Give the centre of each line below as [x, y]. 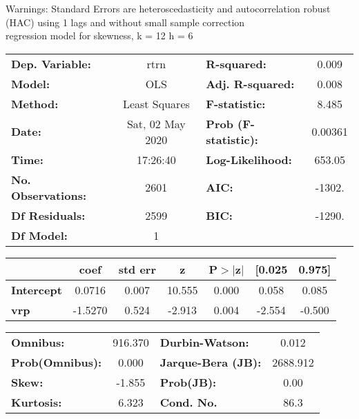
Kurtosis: [37, 402]
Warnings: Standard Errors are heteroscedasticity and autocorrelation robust [168, 8]
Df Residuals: [48, 215]
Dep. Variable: [51, 63]
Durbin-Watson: [204, 342]
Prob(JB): [188, 382]
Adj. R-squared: [250, 83]
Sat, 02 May [156, 123]
